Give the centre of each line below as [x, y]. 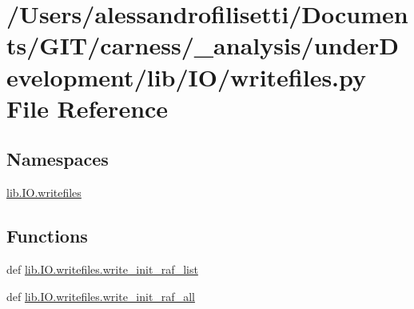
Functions [47, 236]
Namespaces [58, 159]
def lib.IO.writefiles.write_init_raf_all [101, 296]
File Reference [88, 108]
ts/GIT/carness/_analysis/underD [203, 45]
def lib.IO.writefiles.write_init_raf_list [102, 269]
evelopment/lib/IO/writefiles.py [187, 76]
